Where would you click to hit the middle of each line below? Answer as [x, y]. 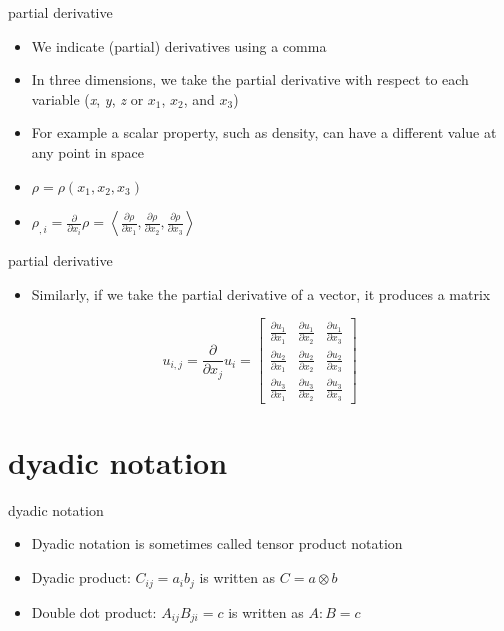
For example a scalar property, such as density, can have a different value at [264, 132]
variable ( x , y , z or [87, 98]
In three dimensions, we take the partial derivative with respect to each [250, 79]
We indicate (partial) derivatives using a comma [179, 45]
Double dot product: [94, 611]
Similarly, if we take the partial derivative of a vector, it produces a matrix [261, 293]
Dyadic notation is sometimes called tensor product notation [217, 543]
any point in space [87, 151]
